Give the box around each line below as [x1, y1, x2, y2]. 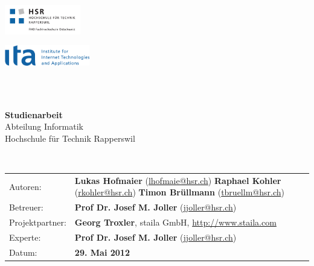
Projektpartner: [9, 215, 66, 228]
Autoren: [9, 180, 42, 192]
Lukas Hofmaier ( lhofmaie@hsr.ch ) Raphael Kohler [74, 174, 281, 186]
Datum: [9, 245, 37, 258]
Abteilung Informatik [5, 120, 83, 133]
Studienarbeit [5, 108, 63, 121]
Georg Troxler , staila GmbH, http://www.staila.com [74, 215, 277, 228]
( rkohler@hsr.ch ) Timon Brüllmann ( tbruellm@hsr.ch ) [74, 186, 284, 198]
